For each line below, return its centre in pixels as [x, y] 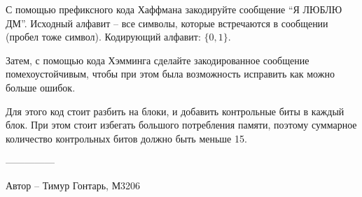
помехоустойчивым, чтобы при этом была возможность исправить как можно [170, 74]
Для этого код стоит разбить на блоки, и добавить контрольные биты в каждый [175, 111]
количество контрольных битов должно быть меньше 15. [126, 138]
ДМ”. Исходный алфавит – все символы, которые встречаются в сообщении [167, 23]
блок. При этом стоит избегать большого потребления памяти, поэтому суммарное [181, 125]
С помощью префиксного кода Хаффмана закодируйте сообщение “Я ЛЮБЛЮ [174, 9]
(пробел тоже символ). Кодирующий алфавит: [103, 37]
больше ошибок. [41, 87]
